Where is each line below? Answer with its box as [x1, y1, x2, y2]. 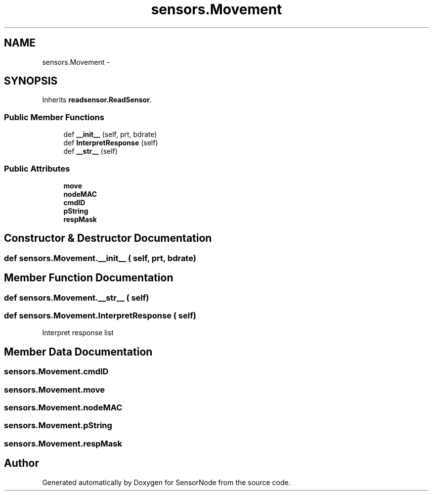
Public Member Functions [4, 112, 104, 122]
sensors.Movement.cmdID [4, 366, 109, 377]
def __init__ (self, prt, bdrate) [63, 130, 157, 139]
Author [4, 457, 39, 470]
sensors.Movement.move [4, 384, 105, 395]
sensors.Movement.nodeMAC [4, 402, 123, 412]
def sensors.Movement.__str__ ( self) [4, 292, 149, 303]
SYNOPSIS [4, 75, 58, 88]
